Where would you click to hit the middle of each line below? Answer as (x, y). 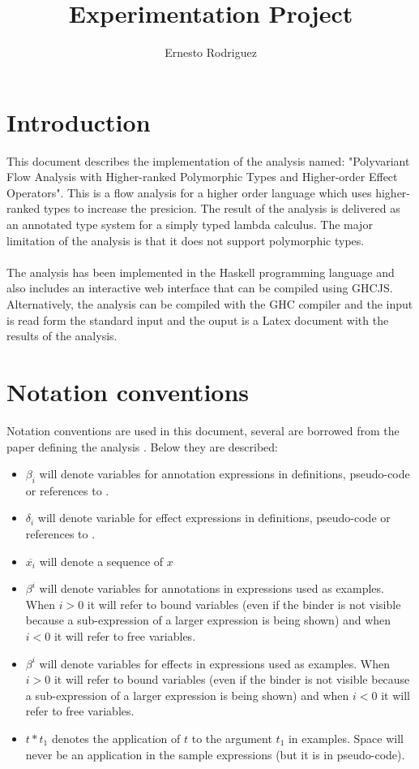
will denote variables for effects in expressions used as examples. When (214, 663)
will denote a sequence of (101, 561)
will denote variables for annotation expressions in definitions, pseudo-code (224, 474)
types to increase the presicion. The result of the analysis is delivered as (222, 208)
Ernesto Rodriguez (211, 52)
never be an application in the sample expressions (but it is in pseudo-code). (215, 754)
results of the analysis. (62, 336)
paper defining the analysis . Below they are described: (142, 446)
